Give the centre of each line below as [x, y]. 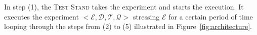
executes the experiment [41, 16]
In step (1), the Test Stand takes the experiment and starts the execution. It [124, 6]
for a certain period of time [211, 16]
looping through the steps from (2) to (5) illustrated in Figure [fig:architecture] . [128, 26]
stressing [146, 16]
